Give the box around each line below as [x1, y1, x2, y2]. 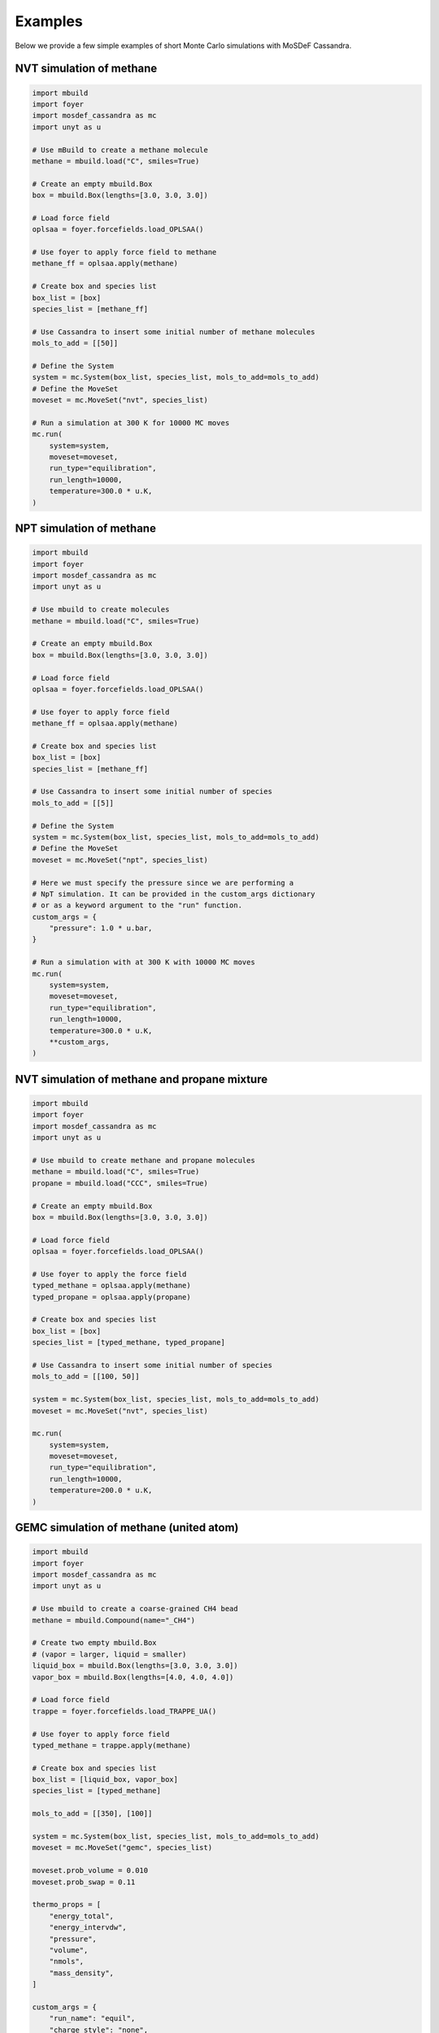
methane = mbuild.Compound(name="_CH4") [32, 1615, 195, 1625]
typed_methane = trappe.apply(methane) [32, 1740, 191, 1750]
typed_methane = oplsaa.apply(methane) [32, 1281, 191, 1291]
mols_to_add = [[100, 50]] [32, 1372, 140, 1382]
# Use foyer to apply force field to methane [32, 248, 217, 257]
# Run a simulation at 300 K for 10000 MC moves [32, 418, 230, 427]
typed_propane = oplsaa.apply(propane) [32, 1292, 191, 1301]
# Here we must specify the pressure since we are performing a [32, 878, 294, 887]
